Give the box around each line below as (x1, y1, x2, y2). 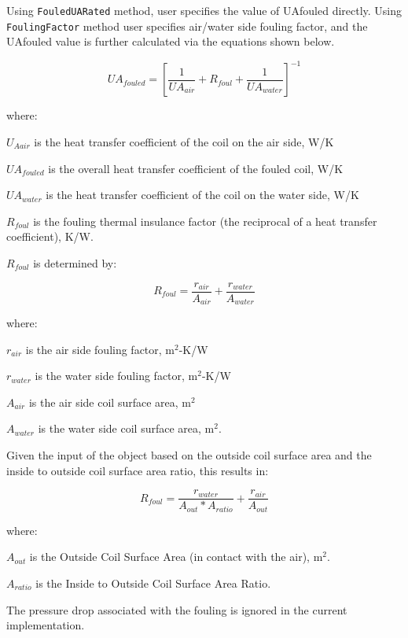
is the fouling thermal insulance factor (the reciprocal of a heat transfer (33, 212, 377, 229)
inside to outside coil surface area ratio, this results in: (6, 462, 269, 478)
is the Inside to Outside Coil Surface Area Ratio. (35, 574, 271, 591)
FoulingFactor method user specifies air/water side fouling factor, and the (6, 17, 368, 34)
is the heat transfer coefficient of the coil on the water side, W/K (46, 186, 359, 203)
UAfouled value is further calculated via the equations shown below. (6, 33, 335, 50)
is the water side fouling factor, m (35, 367, 198, 384)
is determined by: (33, 254, 117, 271)
